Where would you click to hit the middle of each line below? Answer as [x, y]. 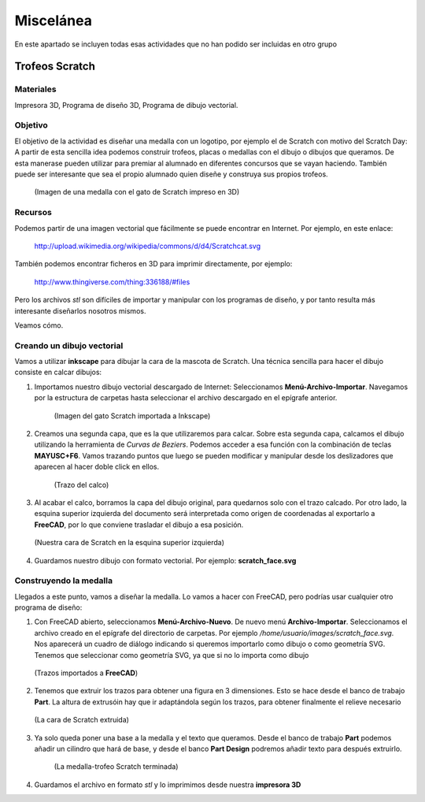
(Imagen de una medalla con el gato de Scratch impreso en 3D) [137, 192]
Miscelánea [53, 20]
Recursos [33, 213]
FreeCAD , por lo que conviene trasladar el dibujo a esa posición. [139, 525]
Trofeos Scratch [55, 67]
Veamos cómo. [39, 325]
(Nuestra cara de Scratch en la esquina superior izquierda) [129, 543]
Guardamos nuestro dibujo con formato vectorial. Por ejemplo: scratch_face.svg [165, 560]
